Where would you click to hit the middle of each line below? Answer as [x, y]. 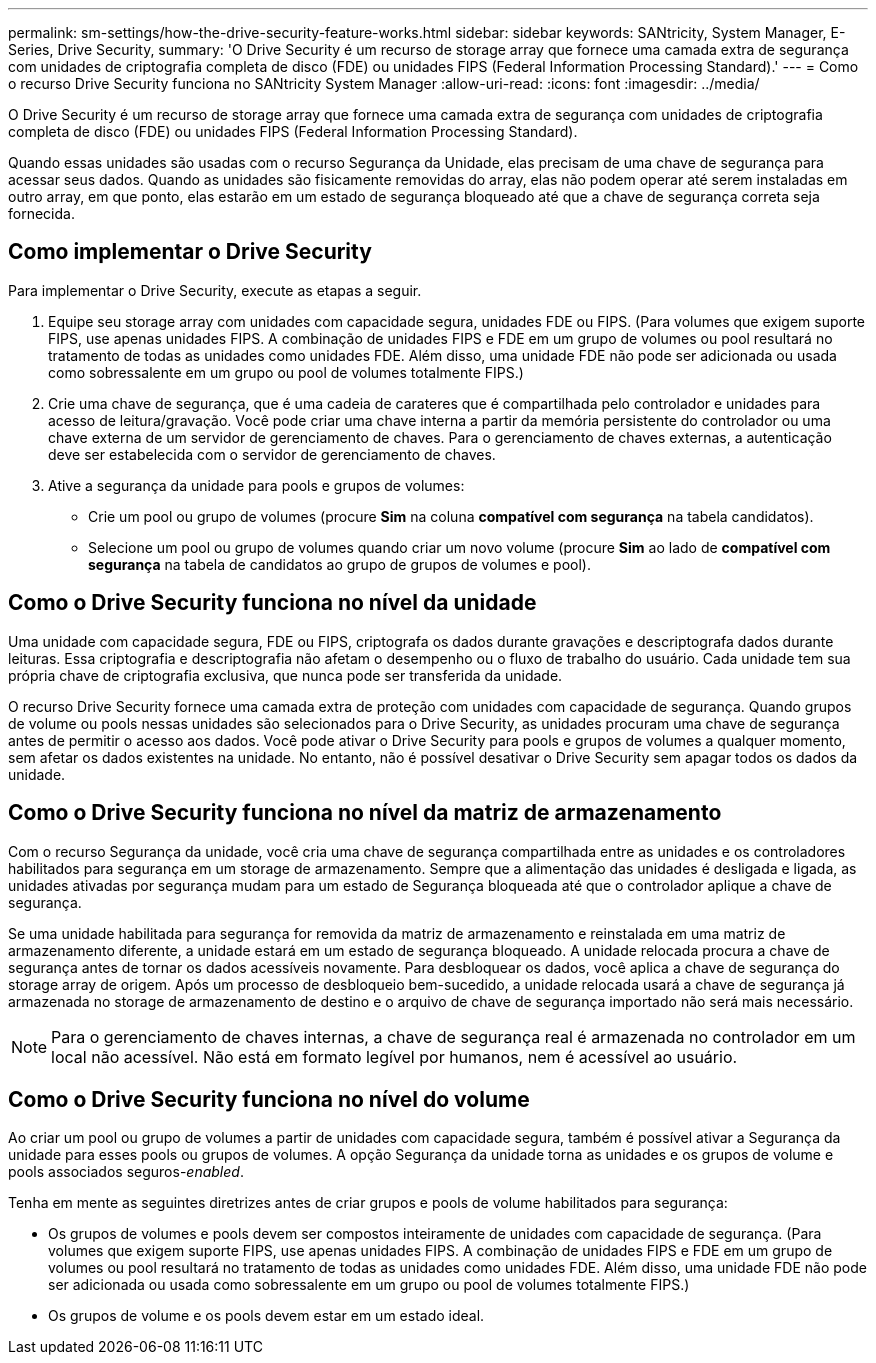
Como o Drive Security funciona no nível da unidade [272, 603]
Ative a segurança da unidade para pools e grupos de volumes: [256, 485]
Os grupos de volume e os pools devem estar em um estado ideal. [266, 1316]
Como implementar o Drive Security [190, 252]
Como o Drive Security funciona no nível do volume [269, 1099]
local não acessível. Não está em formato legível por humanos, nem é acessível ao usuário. [394, 1056]
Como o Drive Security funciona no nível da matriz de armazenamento [365, 813]
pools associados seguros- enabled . [126, 1172]
